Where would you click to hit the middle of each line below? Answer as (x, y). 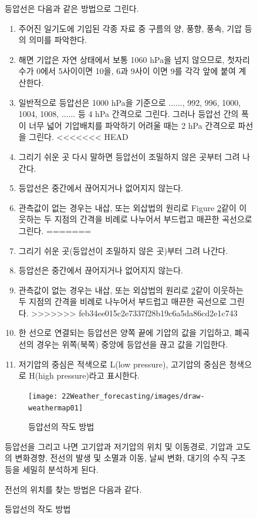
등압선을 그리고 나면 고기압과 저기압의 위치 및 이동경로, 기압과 (119, 446)
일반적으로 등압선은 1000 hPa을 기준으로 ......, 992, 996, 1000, (130, 102)
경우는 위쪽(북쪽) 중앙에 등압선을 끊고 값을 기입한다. (132, 344)
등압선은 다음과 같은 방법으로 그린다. (72, 8)
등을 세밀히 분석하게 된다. (52, 469)
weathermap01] (56, 408)
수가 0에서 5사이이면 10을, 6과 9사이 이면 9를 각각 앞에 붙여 (127, 71)
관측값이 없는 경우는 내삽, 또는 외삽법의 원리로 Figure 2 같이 (127, 207)
